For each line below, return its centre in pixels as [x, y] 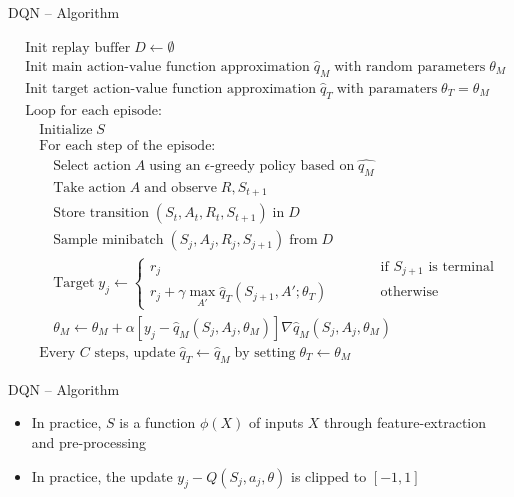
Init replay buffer [78, 47]
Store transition [101, 213]
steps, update [135, 352]
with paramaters [387, 88]
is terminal [461, 266]
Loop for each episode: [93, 110]
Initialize [66, 129]
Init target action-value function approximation [171, 88]
